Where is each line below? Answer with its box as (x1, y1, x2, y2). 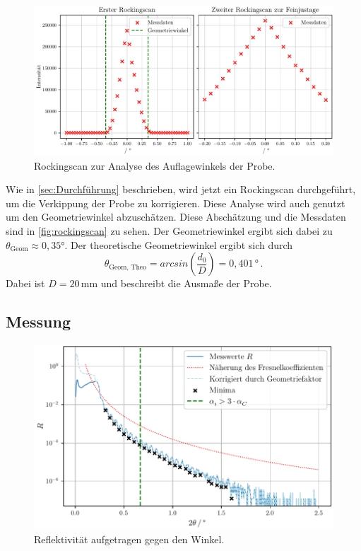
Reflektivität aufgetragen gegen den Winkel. (34, 532, 225, 547)
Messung (6, 311, 71, 332)
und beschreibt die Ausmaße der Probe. (100, 276, 272, 291)
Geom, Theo (109, 263, 147, 271)
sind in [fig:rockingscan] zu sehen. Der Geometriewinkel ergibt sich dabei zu (6, 223, 333, 238)
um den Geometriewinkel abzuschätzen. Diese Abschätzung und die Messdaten (6, 209, 346, 224)
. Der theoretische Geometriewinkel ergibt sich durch (64, 237, 293, 252)
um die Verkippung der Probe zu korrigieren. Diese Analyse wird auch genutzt (6, 195, 345, 210)
